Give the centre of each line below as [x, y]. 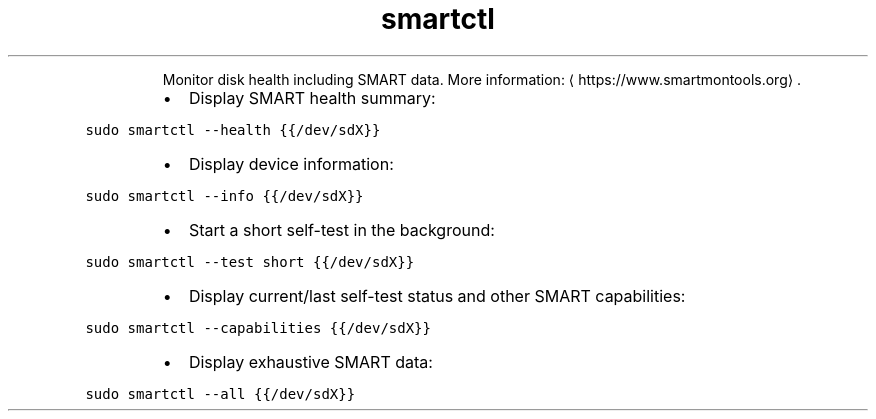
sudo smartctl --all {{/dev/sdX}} [220, 393]
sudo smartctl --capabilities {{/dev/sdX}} [258, 327]
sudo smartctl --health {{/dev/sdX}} [233, 129]
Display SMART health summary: [312, 97]
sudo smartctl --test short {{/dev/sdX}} [250, 261]
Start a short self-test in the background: [341, 229]
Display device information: [291, 163]
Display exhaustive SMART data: [310, 361]
